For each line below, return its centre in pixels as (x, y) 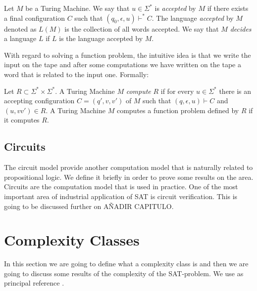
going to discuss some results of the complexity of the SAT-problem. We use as (124, 273)
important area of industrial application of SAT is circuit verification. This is (121, 196)
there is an (235, 91)
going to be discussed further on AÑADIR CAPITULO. (89, 206)
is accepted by (175, 8)
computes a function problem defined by (178, 110)
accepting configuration (39, 101)
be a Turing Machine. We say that (77, 8)
